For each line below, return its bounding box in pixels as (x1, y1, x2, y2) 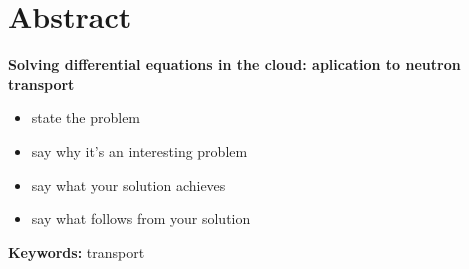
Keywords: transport (8, 241, 145, 262)
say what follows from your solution (31, 208, 251, 229)
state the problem (31, 107, 141, 128)
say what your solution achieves (31, 174, 226, 195)
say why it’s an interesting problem (31, 140, 248, 161)
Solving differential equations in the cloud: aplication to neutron (8, 54, 461, 75)
